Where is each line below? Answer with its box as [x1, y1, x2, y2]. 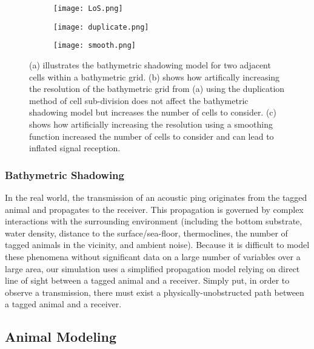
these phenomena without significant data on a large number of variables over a [5, 250, 301, 263]
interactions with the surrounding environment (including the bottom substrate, [5, 215, 302, 227]
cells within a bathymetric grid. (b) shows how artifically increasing [29, 70, 280, 83]
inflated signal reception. [29, 142, 121, 154]
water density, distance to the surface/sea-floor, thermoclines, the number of [5, 226, 288, 239]
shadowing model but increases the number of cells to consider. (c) [29, 106, 277, 119]
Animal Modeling [5, 327, 117, 346]
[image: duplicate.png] [53, 22, 149, 31]
